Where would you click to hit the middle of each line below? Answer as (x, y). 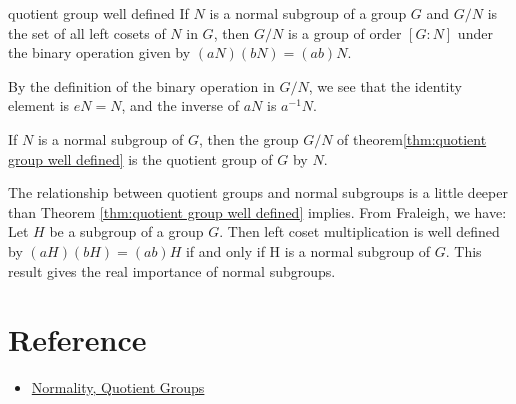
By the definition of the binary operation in (141, 85)
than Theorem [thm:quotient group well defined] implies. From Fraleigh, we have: (257, 211)
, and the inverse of (180, 105)
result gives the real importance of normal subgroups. (172, 270)
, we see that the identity (385, 85)
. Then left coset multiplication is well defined (359, 231)
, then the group (248, 138)
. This (463, 250)
